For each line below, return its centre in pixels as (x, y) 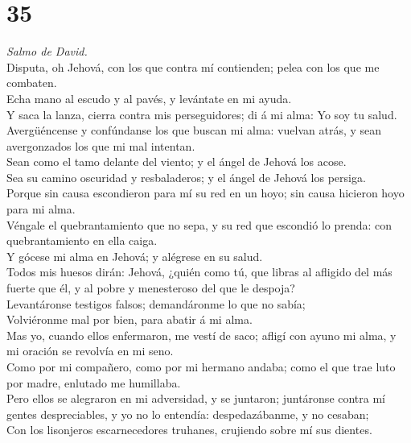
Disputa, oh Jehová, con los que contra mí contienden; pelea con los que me (193, 66)
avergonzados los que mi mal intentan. (101, 145)
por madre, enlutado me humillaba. (94, 382)
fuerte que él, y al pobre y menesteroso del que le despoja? (151, 288)
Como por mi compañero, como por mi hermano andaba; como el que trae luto (201, 366)
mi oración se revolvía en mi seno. (90, 351)
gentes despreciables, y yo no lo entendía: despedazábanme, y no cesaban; (188, 414)
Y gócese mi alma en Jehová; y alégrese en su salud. (135, 256)
